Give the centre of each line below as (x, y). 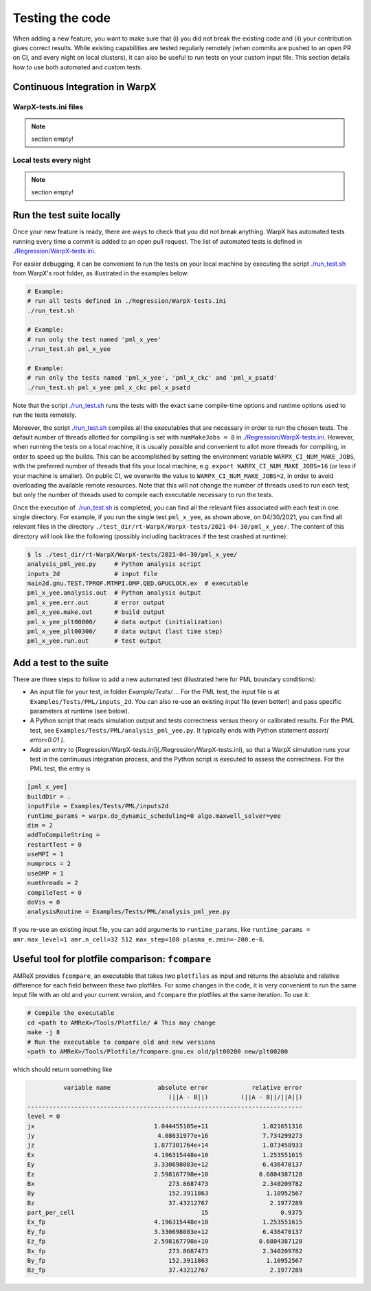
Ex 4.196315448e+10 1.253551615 (165, 1155)
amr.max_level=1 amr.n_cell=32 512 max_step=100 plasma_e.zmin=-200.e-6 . (138, 939)
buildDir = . (49, 796)
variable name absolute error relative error (183, 1087)
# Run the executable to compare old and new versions (121, 1042)
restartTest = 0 (55, 844)
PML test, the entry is (60, 768)
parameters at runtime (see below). (80, 711)
